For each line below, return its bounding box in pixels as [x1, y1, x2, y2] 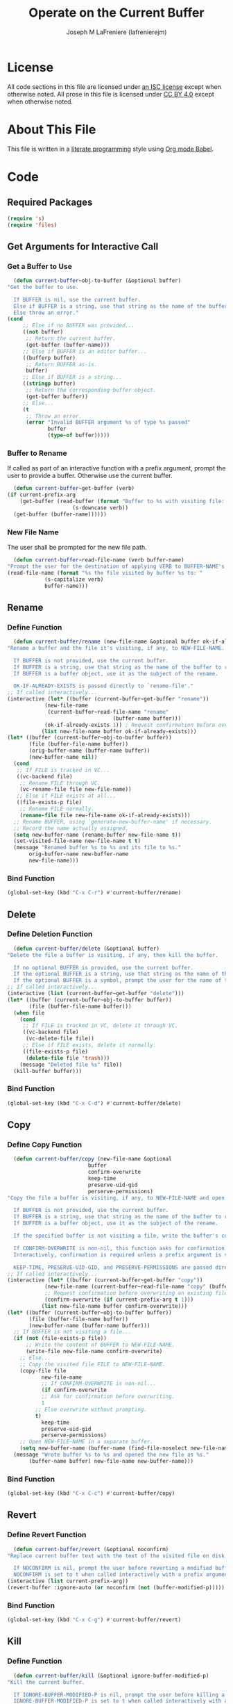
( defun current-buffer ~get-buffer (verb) [13, 485, 135, 492]
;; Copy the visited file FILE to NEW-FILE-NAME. [19, 1361, 166, 1368]
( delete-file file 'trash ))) [25, 1054, 110, 1061]
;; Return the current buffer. [25, 335, 116, 342]
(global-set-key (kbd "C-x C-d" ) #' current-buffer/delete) [7, 1099, 182, 1106]
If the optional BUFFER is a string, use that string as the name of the [13, 971, 231, 978]
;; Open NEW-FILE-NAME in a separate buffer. [19, 1439, 154, 1445]
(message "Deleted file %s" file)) [19, 1061, 123, 1068]
